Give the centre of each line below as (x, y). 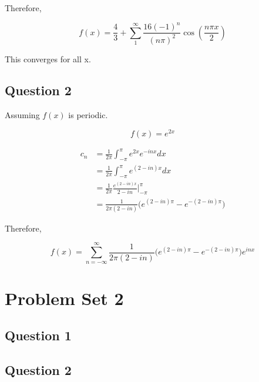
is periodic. (88, 115)
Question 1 (38, 335)
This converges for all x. (48, 58)
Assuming (22, 115)
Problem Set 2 (64, 298)
